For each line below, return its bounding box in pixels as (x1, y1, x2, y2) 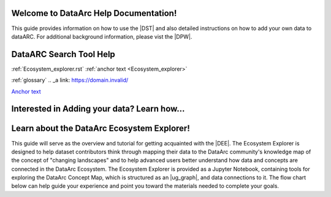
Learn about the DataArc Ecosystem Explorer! (11, 123, 190, 134)
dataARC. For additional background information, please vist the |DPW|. (11, 33, 192, 40)
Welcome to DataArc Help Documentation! (11, 8, 177, 18)
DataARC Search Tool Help (11, 49, 116, 60)
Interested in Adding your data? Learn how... (11, 104, 185, 114)
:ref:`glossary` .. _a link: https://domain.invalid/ (11, 77, 129, 84)
